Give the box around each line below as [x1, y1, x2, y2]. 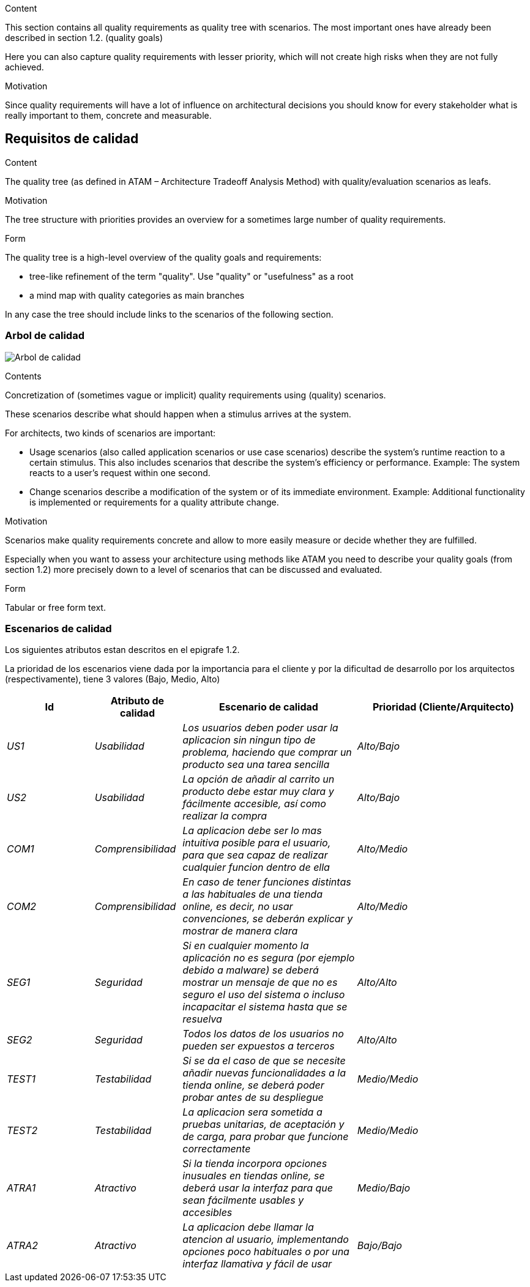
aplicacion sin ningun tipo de [182, 734, 316, 747]
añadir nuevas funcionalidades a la [182, 1067, 346, 1080]
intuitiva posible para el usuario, [182, 837, 331, 849]
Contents [5, 370, 42, 381]
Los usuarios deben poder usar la [182, 722, 338, 734]
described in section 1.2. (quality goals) [5, 32, 163, 43]
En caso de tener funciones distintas [182, 876, 351, 889]
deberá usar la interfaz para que [182, 1182, 333, 1195]
